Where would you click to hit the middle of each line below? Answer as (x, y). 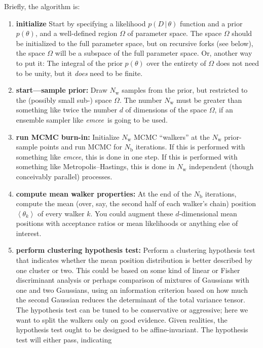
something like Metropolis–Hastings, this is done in (95, 166)
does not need (238, 63)
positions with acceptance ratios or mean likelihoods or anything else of (127, 223)
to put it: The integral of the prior (69, 63)
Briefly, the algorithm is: (42, 6)
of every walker (61, 213)
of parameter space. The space (175, 33)
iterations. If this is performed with (190, 147)
